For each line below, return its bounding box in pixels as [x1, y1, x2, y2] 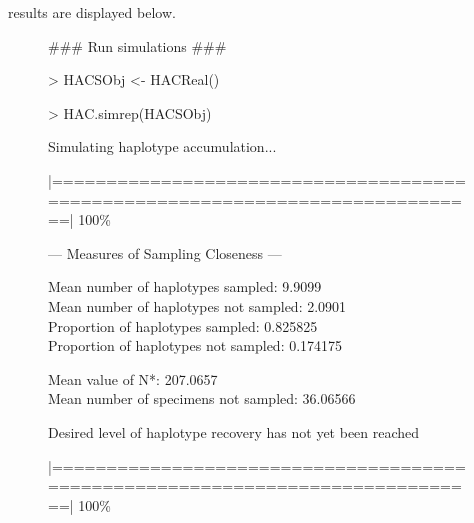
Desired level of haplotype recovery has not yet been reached [48, 421, 420, 442]
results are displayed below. [8, 2, 176, 22]
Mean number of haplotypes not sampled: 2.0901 [48, 295, 347, 316]
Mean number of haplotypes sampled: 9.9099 [48, 276, 322, 297]
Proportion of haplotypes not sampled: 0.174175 [48, 335, 343, 356]
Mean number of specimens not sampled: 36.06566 [48, 388, 356, 409]
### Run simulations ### [48, 35, 227, 56]
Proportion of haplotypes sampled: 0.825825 [48, 315, 318, 336]
